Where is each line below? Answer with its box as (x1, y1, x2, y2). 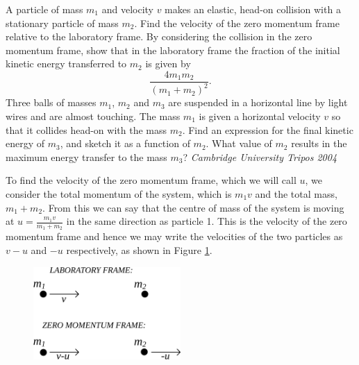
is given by (145, 56, 191, 71)
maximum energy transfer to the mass (6, 149, 167, 164)
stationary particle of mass (6, 15, 119, 30)
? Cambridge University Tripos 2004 (183, 149, 337, 164)
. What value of (206, 136, 272, 151)
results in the (291, 136, 347, 151)
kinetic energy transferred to (6, 56, 127, 71)
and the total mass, (255, 186, 337, 201)
